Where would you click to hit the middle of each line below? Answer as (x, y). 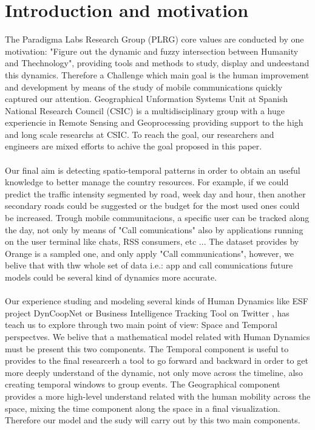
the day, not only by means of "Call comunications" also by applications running (154, 229)
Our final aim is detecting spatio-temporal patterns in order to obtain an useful (153, 170)
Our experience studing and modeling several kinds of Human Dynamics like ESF (157, 301)
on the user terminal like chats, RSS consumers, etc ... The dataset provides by (152, 241)
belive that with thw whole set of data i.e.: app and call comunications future (149, 265)
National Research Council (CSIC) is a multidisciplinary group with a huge (145, 110)
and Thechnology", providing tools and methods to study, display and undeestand (157, 63)
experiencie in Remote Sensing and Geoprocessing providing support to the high (154, 122)
